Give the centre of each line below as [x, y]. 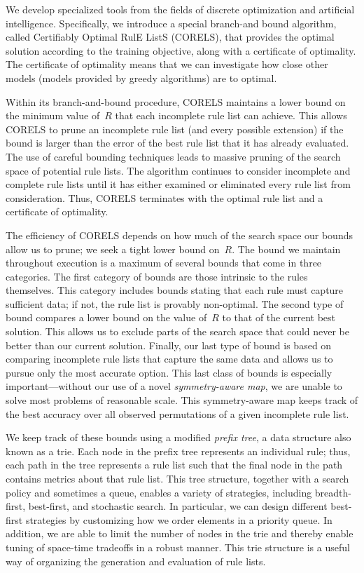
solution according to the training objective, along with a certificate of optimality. [181, 50]
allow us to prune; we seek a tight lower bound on [113, 249]
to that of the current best [279, 317]
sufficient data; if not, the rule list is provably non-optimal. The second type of [175, 303]
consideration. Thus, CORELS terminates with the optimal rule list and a [164, 197]
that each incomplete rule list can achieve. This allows [231, 115]
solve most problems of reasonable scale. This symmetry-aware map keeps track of [182, 400]
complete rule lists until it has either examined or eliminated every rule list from [178, 184]
